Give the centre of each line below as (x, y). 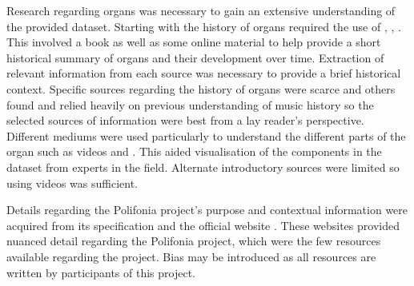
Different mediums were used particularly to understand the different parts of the (206, 135)
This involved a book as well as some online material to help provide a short (194, 42)
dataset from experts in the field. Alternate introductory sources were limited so (203, 167)
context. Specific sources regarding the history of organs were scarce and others (201, 88)
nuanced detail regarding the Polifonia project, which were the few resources (194, 241)
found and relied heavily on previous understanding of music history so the (190, 104)
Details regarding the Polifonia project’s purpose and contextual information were (207, 210)
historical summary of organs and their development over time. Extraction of (195, 57)
